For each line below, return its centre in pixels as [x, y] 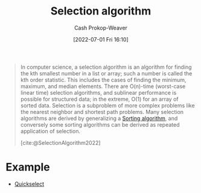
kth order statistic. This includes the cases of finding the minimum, [103, 80]
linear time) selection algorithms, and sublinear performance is [98, 92]
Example [28, 167]
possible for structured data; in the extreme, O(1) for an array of [99, 99]
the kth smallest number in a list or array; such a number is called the [106, 73]
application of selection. [50, 131]
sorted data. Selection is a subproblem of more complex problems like [107, 105]
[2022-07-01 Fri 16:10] [101, 39]
